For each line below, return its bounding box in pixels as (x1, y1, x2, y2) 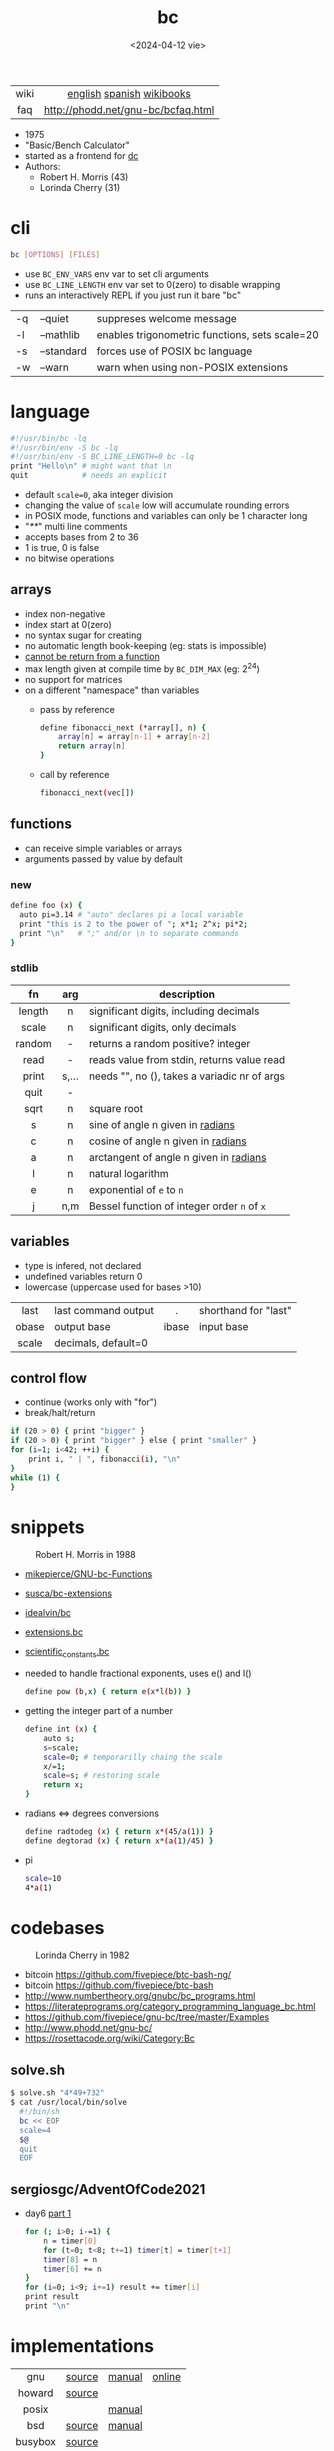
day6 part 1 (24, 2207, 72, 2220)
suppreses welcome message (96, 311, 237, 325)
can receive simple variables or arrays (24, 842, 183, 854)
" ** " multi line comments (24, 521, 128, 533)
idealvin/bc (24, 1607, 72, 1619)
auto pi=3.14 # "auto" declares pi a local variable (19, 909, 244, 920)
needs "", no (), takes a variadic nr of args (88, 1069, 285, 1083)
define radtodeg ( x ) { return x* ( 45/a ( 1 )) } (24, 1827, 214, 1837)
